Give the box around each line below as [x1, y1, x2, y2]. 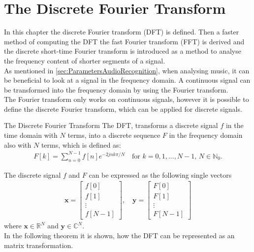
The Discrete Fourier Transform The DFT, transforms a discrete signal [4, 120, 218, 130]
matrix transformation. [4, 240, 73, 250]
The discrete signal [4, 169, 61, 180]
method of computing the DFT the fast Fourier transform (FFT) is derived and [4, 36, 245, 46]
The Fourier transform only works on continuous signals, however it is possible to [4, 94, 249, 104]
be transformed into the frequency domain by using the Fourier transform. [4, 84, 228, 94]
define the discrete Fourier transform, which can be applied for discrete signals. [4, 103, 242, 114]
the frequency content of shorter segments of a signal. [4, 55, 165, 65]
